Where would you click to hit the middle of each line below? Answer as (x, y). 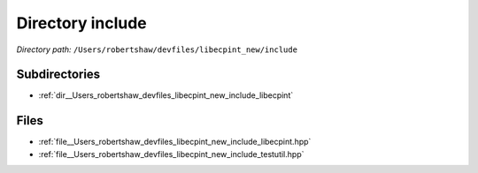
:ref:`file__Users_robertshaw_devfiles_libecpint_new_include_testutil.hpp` (171, 154)
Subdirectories (58, 75)
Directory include (82, 23)
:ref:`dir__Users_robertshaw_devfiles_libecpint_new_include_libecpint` (166, 95)
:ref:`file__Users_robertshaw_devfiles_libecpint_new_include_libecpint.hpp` (175, 142)
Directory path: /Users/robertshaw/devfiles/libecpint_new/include (157, 49)
